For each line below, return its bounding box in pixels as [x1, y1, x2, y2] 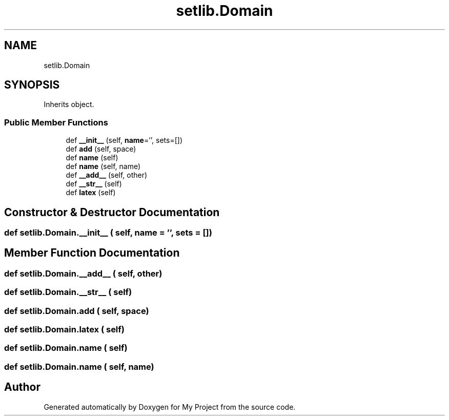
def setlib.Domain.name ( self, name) [4, 361, 154, 372]
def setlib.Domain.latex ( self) [4, 324, 125, 334]
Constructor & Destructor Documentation [4, 205, 220, 219]
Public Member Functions [4, 117, 108, 128]
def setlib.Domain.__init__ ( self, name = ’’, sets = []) [4, 227, 212, 238]
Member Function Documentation [4, 246, 180, 260]
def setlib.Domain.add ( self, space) [4, 305, 149, 316]
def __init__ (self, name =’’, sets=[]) [66, 136, 183, 145]
